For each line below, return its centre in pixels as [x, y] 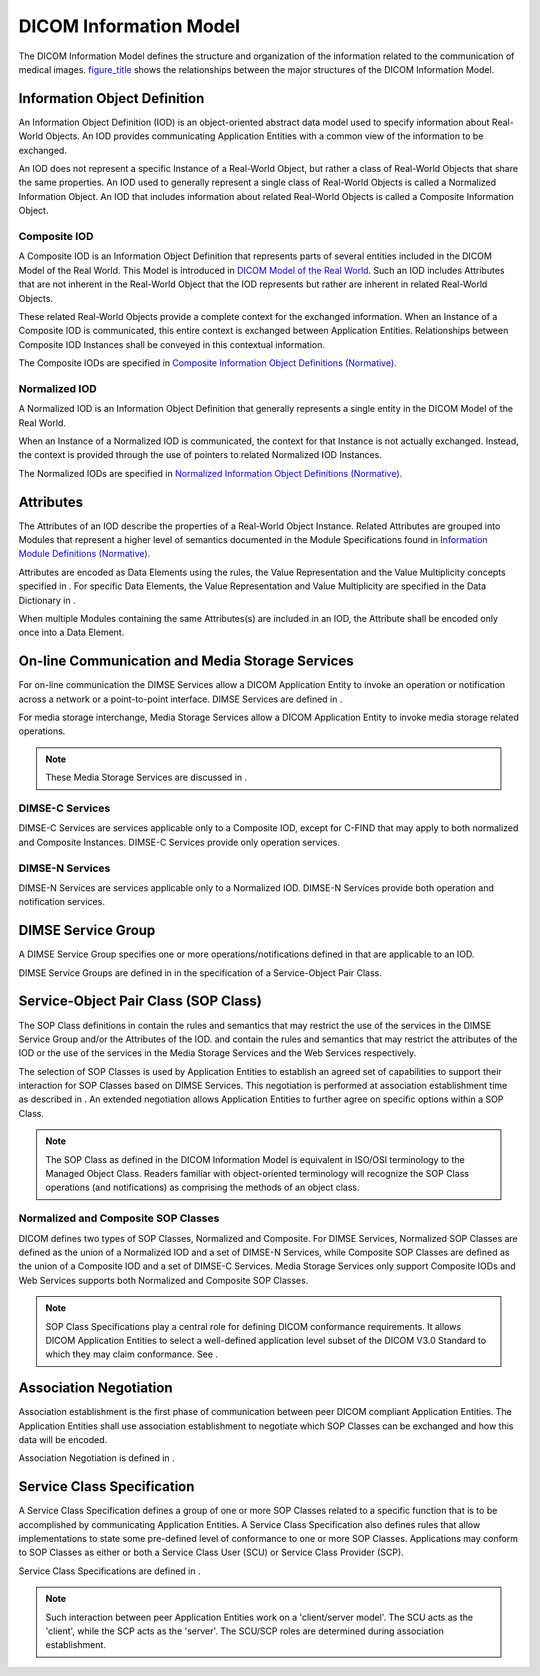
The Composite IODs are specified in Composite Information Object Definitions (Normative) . [207, 363]
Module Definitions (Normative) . [84, 554]
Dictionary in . [47, 600]
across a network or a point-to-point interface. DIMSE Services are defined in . [180, 699]
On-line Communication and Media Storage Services [186, 661]
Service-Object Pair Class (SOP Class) [140, 1001]
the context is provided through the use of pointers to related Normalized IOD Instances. [200, 455]
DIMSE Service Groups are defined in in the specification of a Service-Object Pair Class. [200, 972]
